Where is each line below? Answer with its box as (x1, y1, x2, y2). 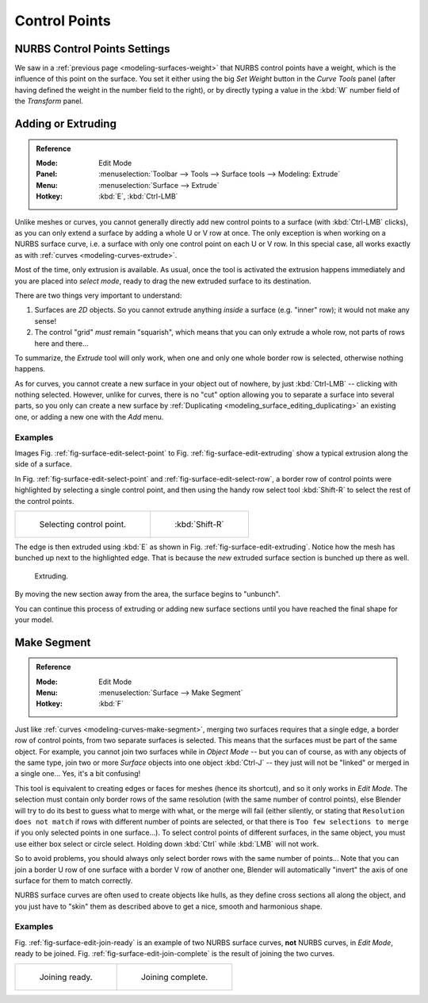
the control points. (14, 496, 75, 505)
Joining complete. (140, 971, 208, 982)
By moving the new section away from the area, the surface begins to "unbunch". (14, 590, 281, 599)
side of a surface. (14, 459, 72, 469)
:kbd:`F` (98, 699, 124, 709)
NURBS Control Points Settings (14, 42, 170, 56)
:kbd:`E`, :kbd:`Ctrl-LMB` (98, 191, 178, 202)
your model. (14, 615, 55, 624)
